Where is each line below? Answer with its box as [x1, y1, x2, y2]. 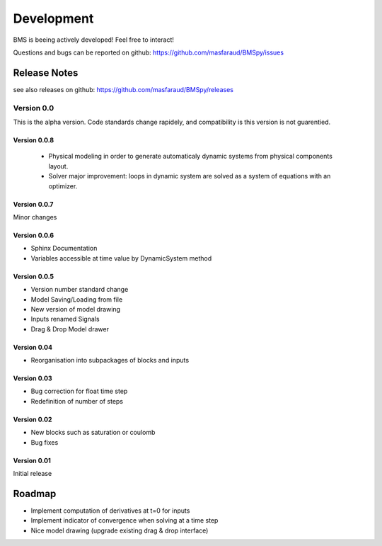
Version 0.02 [13, 415, 52, 423]
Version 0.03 [13, 374, 52, 382]
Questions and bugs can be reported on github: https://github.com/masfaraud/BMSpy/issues [13, 48, 284, 57]
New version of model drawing [30, 305, 120, 313]
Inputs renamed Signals [30, 315, 100, 324]
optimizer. [48, 181, 78, 190]
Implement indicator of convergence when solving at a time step [30, 516, 219, 525]
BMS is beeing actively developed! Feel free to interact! [13, 35, 175, 44]
